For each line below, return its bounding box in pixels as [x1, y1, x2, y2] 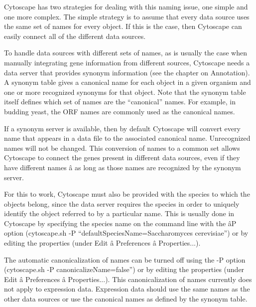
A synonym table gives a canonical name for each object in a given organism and [4, 77, 251, 87]
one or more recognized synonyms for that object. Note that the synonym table [4, 86, 246, 97]
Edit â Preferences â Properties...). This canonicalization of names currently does [4, 274, 252, 284]
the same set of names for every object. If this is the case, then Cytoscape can [4, 21, 242, 31]
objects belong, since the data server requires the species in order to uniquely [4, 198, 240, 209]
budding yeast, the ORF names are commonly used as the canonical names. [4, 106, 235, 116]
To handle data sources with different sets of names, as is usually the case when [4, 47, 247, 58]
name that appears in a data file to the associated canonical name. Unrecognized [4, 133, 251, 143]
